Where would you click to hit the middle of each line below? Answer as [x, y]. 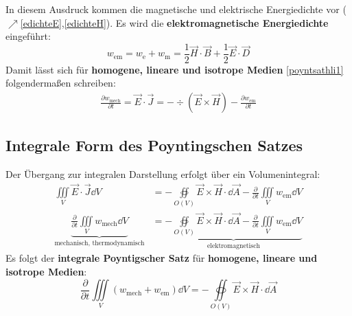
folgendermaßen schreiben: [61, 83]
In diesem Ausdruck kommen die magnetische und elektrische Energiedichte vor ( [176, 9]
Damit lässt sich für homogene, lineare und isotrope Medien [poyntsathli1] [175, 69]
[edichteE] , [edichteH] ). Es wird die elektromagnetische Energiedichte [174, 22]
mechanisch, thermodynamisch [99, 243]
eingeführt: [28, 36]
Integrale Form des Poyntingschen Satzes [154, 145]
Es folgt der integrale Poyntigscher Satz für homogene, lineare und [162, 258]
